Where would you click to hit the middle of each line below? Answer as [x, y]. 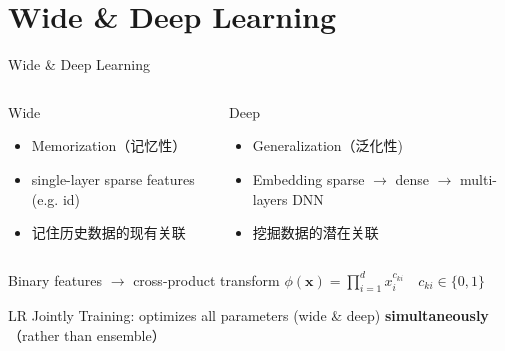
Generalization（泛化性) [328, 145]
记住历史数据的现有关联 [108, 232]
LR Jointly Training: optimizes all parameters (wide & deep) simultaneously [248, 315]
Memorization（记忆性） [109, 145]
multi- [479, 178]
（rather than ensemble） [87, 335]
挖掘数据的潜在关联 [315, 232]
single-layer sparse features [113, 178]
